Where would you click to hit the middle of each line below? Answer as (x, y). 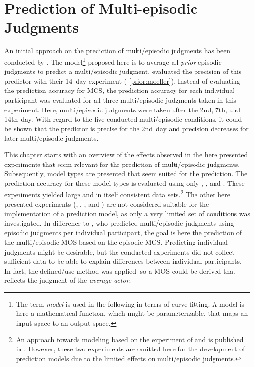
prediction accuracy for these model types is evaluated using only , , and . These (125, 183)
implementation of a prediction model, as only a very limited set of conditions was (127, 213)
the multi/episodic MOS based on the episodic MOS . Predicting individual (116, 242)
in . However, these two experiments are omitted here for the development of (130, 349)
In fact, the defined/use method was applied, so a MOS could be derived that (120, 270)
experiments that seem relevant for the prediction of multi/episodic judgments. (122, 164)
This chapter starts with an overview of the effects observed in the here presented (126, 154)
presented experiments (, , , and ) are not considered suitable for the (107, 204)
